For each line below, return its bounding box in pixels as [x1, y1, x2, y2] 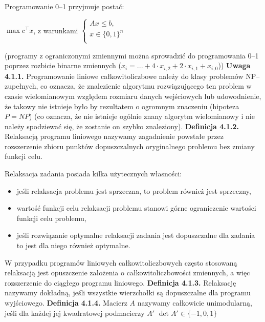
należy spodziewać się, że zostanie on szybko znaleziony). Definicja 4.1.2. [5, 120, 239, 131]
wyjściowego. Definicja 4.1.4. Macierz [5, 297, 127, 308]
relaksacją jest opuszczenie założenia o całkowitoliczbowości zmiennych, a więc [5, 267, 250, 278]
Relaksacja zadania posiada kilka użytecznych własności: [5, 168, 182, 179]
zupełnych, [5, 80, 38, 91]
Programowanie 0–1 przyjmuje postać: [5, 1, 124, 11]
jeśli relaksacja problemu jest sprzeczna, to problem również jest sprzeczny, [16, 185, 251, 196]
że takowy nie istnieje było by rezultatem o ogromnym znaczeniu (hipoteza [5, 100, 239, 111]
